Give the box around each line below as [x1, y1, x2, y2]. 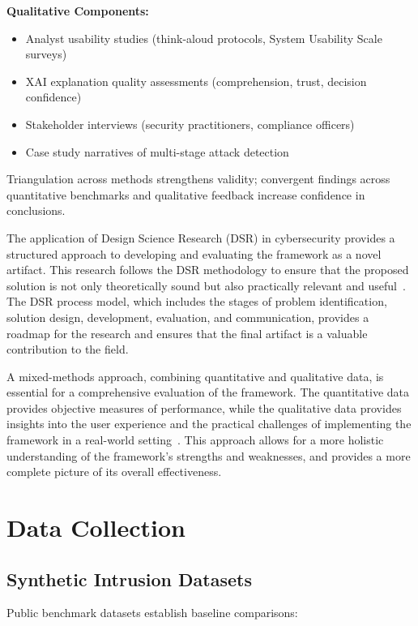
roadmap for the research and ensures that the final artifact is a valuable [6, 324, 368, 341]
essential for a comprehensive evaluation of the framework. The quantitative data [6, 384, 409, 401]
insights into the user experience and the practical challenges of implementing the [6, 415, 412, 432]
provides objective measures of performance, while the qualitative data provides [6, 399, 402, 416]
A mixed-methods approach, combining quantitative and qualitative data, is [6, 367, 384, 384]
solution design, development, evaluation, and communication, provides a [6, 308, 369, 325]
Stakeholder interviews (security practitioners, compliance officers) [25, 115, 355, 132]
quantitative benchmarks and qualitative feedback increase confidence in [6, 186, 365, 203]
